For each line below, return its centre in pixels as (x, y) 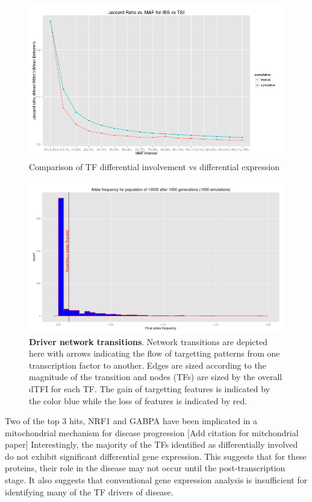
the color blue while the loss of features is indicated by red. (138, 400)
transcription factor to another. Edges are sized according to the (148, 365)
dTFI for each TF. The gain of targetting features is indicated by (150, 388)
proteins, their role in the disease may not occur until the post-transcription (145, 468)
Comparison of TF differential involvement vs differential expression (154, 166)
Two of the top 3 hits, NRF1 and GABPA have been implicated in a (131, 421)
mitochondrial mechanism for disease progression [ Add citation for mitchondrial (152, 432)
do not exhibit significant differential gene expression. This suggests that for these (156, 456)
